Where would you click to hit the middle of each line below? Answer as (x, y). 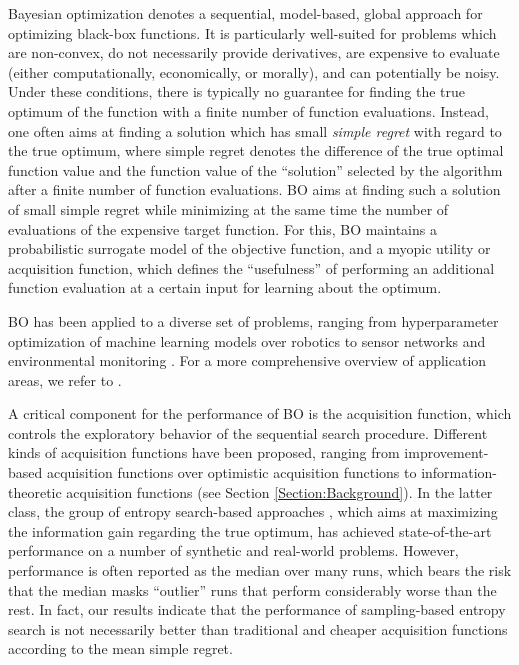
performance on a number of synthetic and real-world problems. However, (233, 550)
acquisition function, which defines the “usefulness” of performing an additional (251, 267)
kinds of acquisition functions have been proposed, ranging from (204, 452)
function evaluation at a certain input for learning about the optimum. (225, 287)
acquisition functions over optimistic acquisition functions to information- (272, 472)
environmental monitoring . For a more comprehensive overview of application (247, 360)
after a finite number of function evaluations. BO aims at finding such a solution (254, 189)
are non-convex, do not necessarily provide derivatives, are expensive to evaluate (254, 52)
